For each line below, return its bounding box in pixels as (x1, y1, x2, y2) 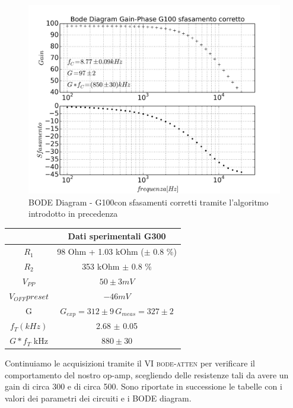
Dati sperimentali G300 (68, 230, 166, 242)
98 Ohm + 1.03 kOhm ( (57, 245, 144, 258)
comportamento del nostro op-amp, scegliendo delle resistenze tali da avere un (5, 368, 289, 381)
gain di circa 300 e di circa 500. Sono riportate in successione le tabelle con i (5, 380, 282, 393)
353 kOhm (82, 260, 120, 272)
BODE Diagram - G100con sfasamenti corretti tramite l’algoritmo (28, 195, 269, 208)
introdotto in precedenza (28, 207, 118, 220)
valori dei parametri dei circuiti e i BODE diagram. (5, 391, 192, 404)
